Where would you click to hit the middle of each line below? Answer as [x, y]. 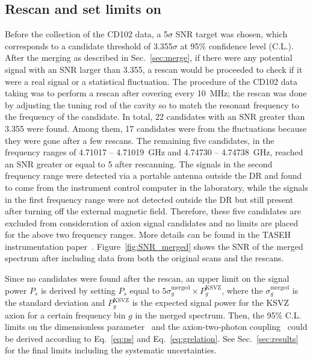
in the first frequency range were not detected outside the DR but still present [149, 199]
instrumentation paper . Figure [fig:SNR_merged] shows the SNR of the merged [154, 246]
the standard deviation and [55, 303]
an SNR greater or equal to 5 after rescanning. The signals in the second [139, 163]
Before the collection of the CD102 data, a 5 [87, 34]
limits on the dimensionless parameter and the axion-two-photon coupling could [156, 327]
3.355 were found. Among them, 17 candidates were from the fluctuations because [156, 128]
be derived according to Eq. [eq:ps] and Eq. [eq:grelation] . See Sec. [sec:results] [152, 338]
